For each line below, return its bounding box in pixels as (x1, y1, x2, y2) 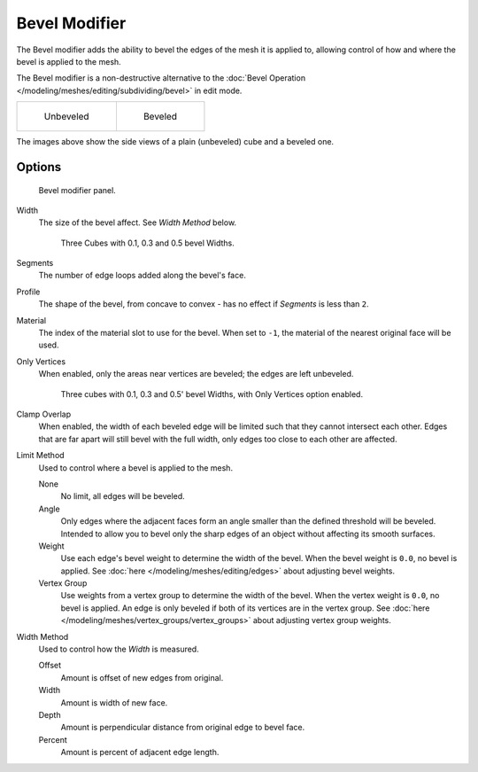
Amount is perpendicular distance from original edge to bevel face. (60, 722, 305, 733)
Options (16, 160, 62, 175)
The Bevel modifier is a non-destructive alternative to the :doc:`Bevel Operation (16, 73, 305, 83)
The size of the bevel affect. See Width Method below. (38, 217, 237, 228)
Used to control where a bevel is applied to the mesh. (38, 462, 234, 473)
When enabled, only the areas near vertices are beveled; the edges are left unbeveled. (38, 369, 354, 379)
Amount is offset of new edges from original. (60, 672, 224, 682)
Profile (16, 286, 41, 297)
